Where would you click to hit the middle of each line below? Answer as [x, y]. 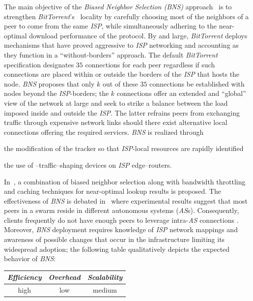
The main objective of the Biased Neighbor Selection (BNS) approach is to [118, 6]
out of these [120, 83]
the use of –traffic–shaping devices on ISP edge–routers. [88, 165]
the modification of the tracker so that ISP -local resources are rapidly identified [124, 148]
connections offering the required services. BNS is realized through [104, 132]
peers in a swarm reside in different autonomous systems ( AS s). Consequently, [122, 210]
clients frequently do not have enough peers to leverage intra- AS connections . [121, 220]
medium [105, 290]
